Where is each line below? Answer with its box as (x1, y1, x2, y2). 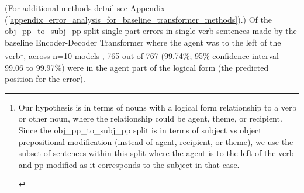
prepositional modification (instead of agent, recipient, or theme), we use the (18, 135, 293, 147)
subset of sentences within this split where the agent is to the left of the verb (18, 147, 294, 159)
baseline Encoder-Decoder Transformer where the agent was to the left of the (5, 36, 281, 48)
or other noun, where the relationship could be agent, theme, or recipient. (18, 112, 282, 125)
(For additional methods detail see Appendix (5, 2, 165, 13)
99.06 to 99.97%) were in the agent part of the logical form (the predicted (5, 61, 269, 73)
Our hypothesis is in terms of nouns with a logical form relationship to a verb (18, 101, 297, 113)
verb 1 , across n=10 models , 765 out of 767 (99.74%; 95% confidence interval (5, 48, 279, 62)
